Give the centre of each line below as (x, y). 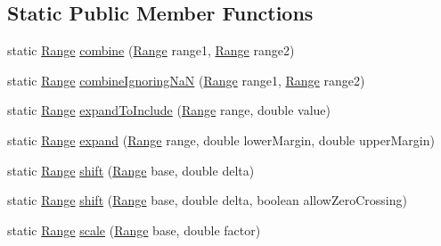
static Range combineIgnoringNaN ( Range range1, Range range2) (186, 80)
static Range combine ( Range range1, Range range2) (151, 50)
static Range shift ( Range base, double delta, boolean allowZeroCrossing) (207, 200)
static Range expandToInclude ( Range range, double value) (169, 110)
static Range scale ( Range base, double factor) (134, 230)
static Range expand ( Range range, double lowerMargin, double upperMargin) (221, 139)
